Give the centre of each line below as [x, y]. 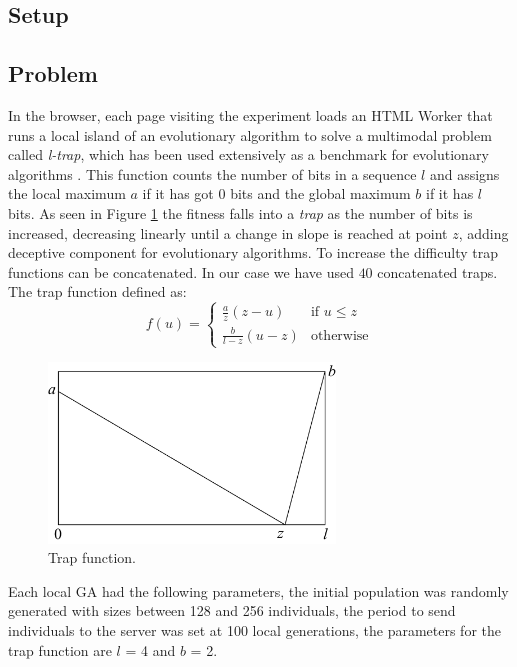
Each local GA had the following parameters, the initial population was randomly [258, 590]
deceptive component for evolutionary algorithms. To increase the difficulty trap [253, 252]
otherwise [339, 335]
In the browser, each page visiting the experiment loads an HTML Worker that [250, 114]
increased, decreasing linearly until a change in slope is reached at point [228, 232]
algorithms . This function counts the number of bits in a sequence [212, 173]
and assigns [464, 173]
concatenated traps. [437, 271]
